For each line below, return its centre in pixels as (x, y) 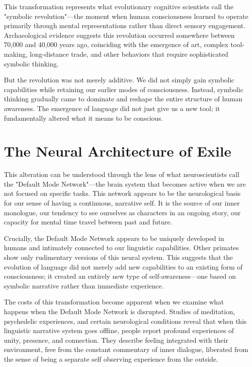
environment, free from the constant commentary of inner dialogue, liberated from (126, 349)
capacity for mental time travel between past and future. (88, 222)
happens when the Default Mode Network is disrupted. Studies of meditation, (119, 311)
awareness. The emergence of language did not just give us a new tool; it (112, 108)
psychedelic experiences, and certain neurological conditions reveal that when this (125, 321)
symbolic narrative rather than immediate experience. (84, 285)
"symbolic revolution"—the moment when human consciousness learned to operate (126, 16)
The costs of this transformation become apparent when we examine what (114, 302)
